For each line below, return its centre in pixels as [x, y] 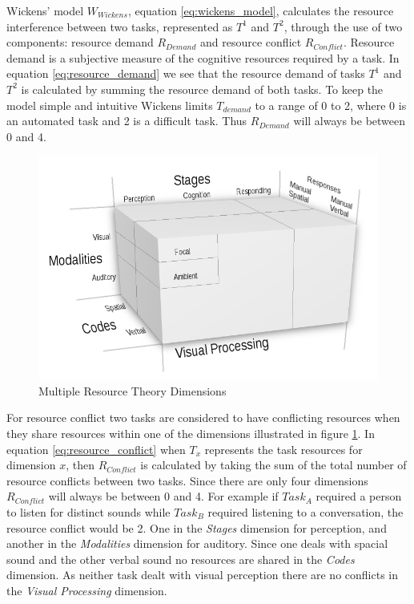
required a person [359, 496]
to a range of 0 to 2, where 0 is [331, 105]
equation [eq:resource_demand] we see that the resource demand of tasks [186, 73]
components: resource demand [80, 42]
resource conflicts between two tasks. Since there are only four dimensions [187, 480]
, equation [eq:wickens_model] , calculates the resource [261, 10]
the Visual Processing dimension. [87, 590]
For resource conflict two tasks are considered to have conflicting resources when [203, 418]
